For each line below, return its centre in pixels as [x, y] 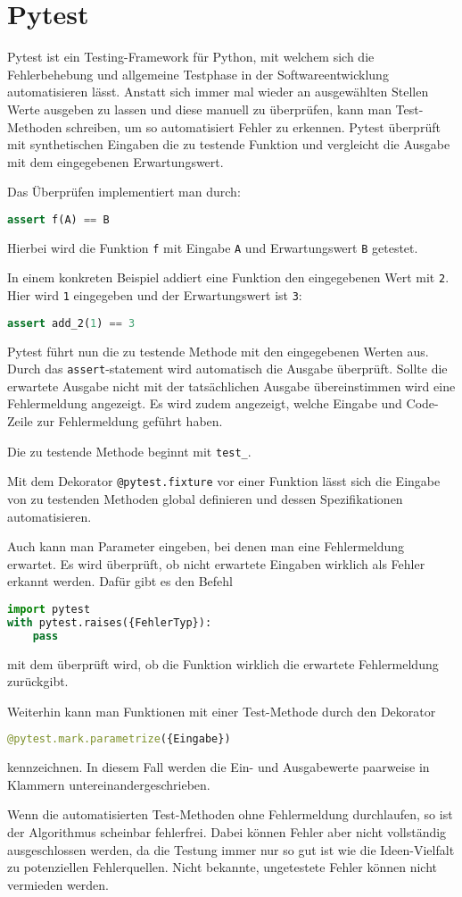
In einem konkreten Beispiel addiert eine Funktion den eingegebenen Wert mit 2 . [228, 277]
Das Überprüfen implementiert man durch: [124, 192]
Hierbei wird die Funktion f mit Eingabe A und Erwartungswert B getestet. [213, 247]
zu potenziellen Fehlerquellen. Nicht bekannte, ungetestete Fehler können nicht [223, 867]
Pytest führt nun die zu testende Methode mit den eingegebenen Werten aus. [218, 351]
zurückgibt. [38, 681]
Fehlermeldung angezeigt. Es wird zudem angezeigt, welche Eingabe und [205, 403]
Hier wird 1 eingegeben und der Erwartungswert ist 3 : [155, 295]
